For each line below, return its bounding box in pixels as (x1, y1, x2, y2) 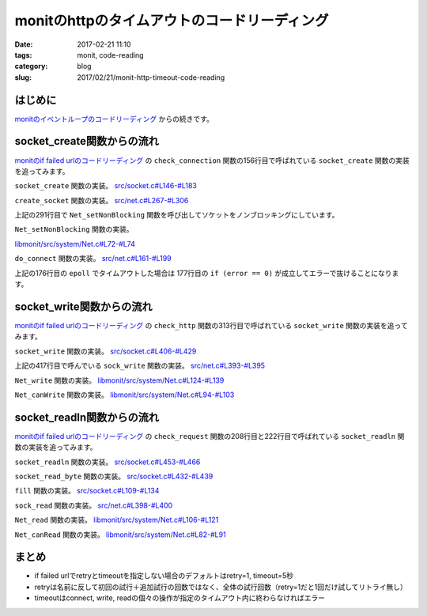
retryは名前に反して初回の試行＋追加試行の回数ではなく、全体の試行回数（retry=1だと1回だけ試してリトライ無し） (34, 582, 407, 591)
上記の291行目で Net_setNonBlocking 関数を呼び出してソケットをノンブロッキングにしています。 (14, 210, 339, 220)
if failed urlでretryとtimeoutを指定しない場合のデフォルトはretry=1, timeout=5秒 (34, 571, 294, 580)
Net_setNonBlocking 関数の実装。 (14, 225, 134, 234)
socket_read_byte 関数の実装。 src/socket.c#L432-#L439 (14, 471, 213, 481)
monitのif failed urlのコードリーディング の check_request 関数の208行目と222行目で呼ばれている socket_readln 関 (14, 431, 405, 440)
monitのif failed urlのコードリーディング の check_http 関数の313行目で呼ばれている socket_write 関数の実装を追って (14, 320, 408, 330)
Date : (14, 40, 33, 49)
